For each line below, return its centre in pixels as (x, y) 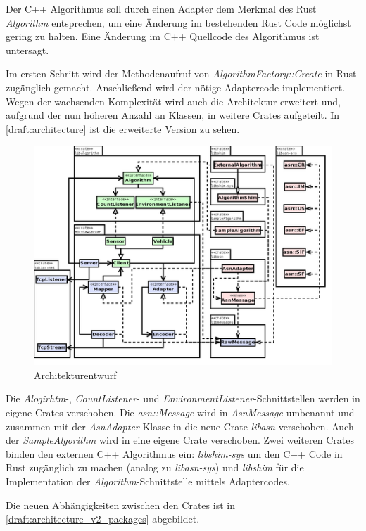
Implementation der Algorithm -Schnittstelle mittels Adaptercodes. (148, 481)
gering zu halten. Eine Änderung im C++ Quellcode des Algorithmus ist (163, 36)
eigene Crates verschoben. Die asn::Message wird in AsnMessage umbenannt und (180, 412)
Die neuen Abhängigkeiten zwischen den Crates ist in (120, 505)
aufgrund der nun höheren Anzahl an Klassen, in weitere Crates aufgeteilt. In (173, 115)
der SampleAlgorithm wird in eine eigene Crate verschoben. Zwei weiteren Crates (180, 440)
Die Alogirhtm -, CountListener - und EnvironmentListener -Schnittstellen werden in (183, 398)
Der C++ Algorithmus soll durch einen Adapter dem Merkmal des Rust (161, 8)
